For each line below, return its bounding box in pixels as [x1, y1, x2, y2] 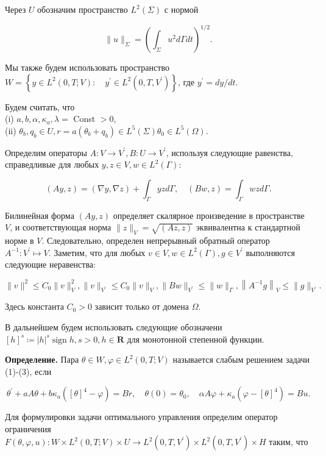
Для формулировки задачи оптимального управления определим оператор [5, 410, 278, 423]
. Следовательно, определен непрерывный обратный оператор [41, 234, 270, 247]
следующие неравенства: [5, 258, 96, 271]
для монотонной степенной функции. [127, 332, 264, 345]
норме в [5, 234, 34, 247]
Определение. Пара [5, 353, 79, 366]
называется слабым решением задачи [172, 353, 310, 366]
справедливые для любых [5, 158, 99, 171]
